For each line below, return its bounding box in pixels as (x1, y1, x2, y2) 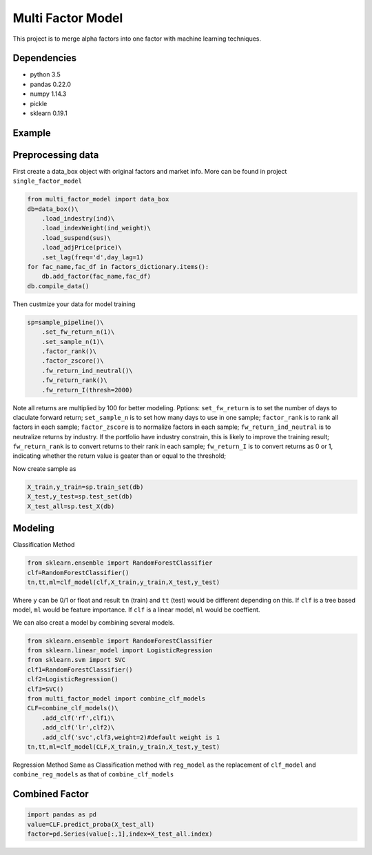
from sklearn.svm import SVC (27, 656, 126, 664)
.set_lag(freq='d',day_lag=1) (41, 253, 144, 261)
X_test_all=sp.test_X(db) (27, 502, 115, 510)
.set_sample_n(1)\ (41, 338, 104, 345)
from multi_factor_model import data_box (27, 195, 169, 203)
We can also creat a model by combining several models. (12, 618, 175, 627)
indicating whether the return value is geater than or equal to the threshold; (12, 452, 227, 460)
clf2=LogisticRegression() (27, 676, 118, 683)
